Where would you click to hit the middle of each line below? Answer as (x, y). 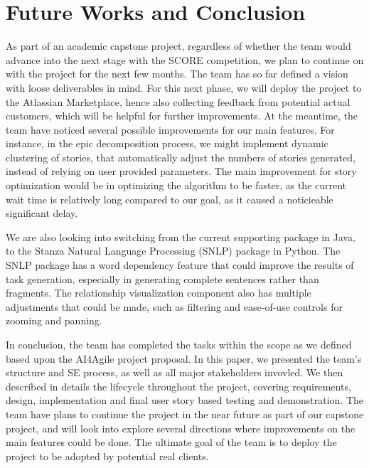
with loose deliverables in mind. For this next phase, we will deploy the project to (184, 87)
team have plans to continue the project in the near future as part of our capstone (185, 414)
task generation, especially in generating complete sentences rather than (162, 278)
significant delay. (42, 213)
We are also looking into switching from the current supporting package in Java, (181, 236)
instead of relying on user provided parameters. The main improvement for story (181, 171)
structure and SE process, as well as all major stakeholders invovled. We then (175, 372)
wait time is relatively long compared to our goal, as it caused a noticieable (170, 199)
